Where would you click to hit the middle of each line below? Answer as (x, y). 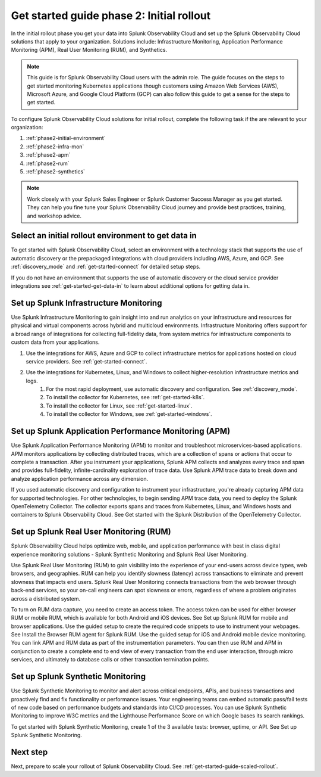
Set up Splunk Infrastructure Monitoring (86, 303)
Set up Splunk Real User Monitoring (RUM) (91, 532)
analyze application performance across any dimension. (80, 478)
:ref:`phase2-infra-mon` (55, 147)
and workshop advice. (54, 216)
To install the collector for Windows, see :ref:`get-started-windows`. (129, 414)
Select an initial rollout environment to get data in (104, 236)
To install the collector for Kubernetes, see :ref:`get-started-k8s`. (125, 397)
